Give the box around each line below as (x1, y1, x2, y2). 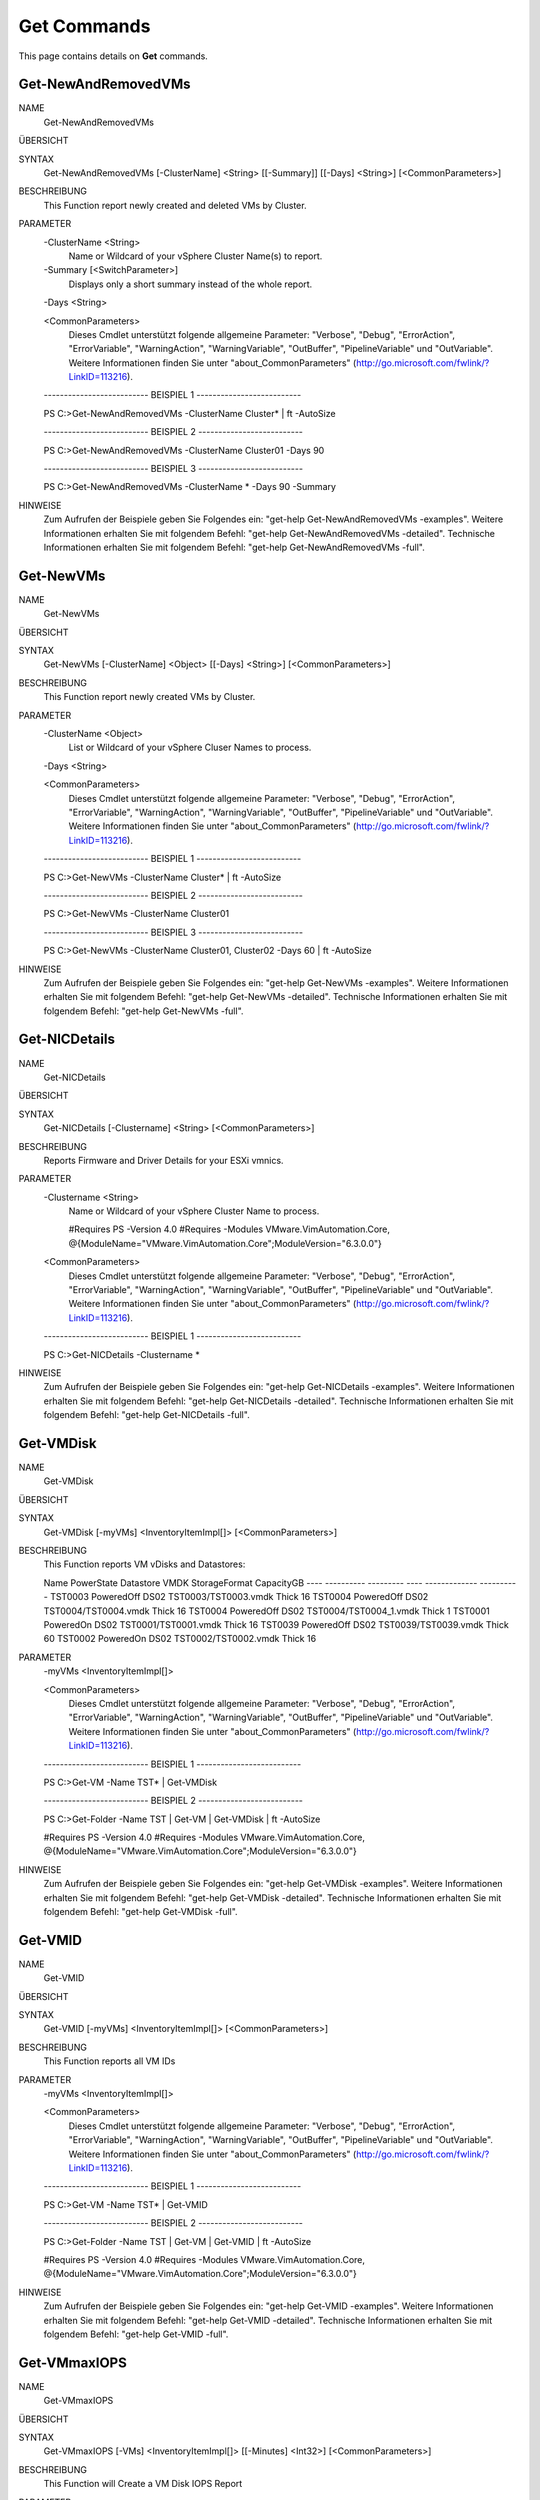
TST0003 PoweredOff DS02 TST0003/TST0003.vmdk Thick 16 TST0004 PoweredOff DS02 (50, 1591, 429, 1603)
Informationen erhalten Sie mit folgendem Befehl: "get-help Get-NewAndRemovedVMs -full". (43, 541, 425, 553)
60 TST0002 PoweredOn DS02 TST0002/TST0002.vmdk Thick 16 (43, 1633, 317, 1645)
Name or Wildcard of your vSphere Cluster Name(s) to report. (68, 250, 323, 262)
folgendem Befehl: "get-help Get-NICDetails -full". (43, 1409, 250, 1421)
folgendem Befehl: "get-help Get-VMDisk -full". (43, 1906, 239, 1918)
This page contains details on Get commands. (18, 50, 209, 62)
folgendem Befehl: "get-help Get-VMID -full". (43, 2328, 229, 2340)
